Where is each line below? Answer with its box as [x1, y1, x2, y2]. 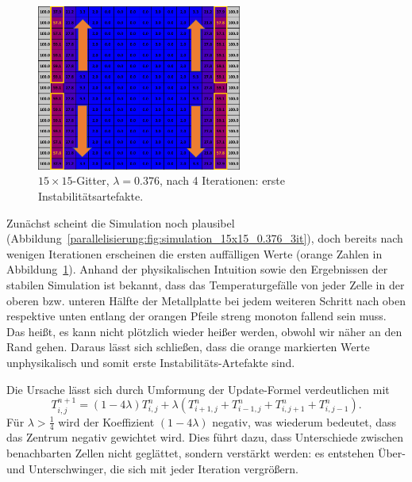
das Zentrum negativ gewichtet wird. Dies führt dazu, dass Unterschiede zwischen [6, 429, 404, 446]
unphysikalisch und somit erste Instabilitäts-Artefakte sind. [6, 354, 295, 370]
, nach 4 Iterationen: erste [160, 172, 286, 189]
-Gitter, [72, 172, 110, 189]
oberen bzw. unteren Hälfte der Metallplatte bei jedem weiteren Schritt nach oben [6, 292, 406, 308]
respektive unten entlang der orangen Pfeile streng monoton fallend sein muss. [6, 308, 387, 324]
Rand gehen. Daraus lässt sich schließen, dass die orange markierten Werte [6, 339, 370, 355]
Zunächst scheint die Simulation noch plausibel [6, 214, 235, 231]
